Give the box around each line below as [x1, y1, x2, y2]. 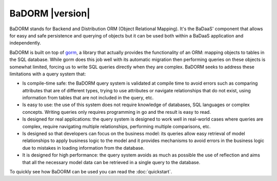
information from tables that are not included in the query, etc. [22, 95, 154, 101]
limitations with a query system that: [9, 71, 86, 77]
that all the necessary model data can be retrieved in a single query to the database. [22, 159, 201, 165]
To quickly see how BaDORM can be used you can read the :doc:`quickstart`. [9, 168, 172, 174]
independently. [9, 40, 41, 46]
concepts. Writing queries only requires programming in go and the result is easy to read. [22, 109, 211, 115]
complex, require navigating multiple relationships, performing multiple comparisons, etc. [22, 123, 211, 129]
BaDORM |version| [9, 8, 91, 19]
